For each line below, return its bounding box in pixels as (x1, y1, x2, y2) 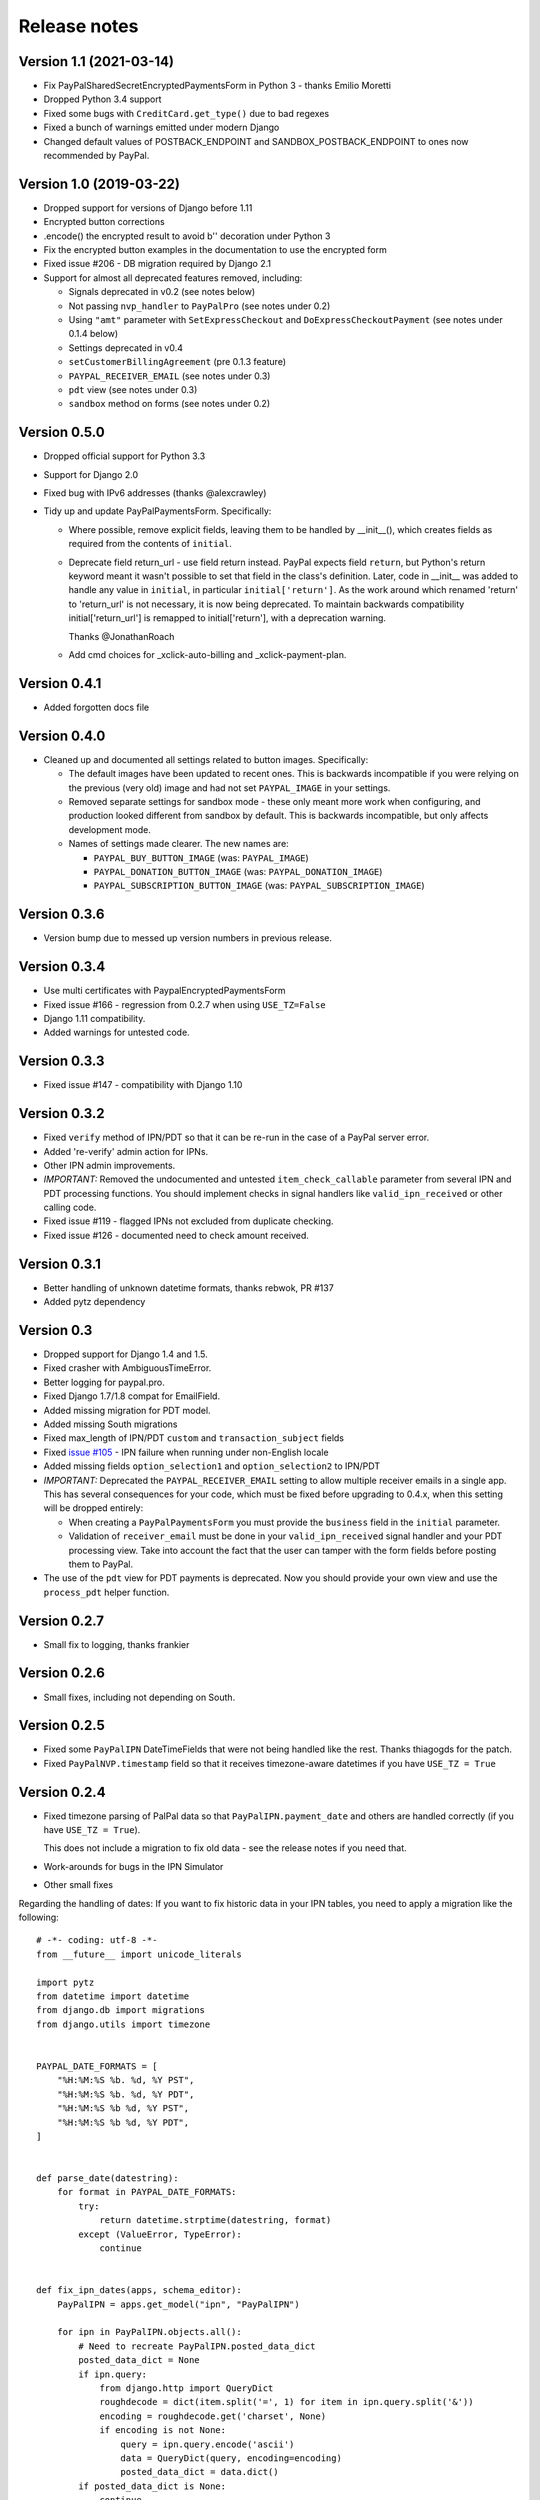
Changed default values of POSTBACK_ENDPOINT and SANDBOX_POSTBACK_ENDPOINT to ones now (43, 135, 469, 147)
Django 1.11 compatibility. (43, 1012, 146, 1024)
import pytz (36, 1976, 95, 1988)
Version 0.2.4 (18, 1783, 106, 1800)
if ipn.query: (78, 2368, 148, 2380)
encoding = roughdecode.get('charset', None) (99, 2410, 327, 2422)
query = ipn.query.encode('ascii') (120, 2438, 295, 2450)
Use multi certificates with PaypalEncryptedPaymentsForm (43, 985, 286, 997)
